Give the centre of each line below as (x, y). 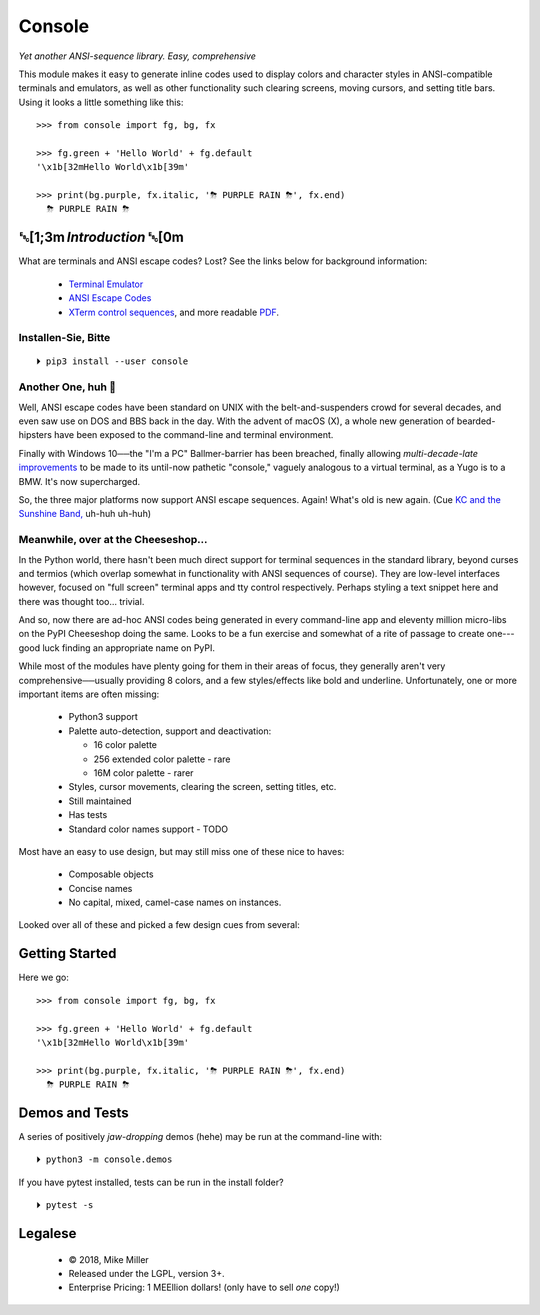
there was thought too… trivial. (81, 601)
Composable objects (111, 874)
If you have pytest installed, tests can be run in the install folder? (151, 1182)
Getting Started (67, 953)
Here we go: (44, 977)
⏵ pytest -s (65, 1205)
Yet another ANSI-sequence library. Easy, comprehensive (137, 56)
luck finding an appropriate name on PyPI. (128, 647)
